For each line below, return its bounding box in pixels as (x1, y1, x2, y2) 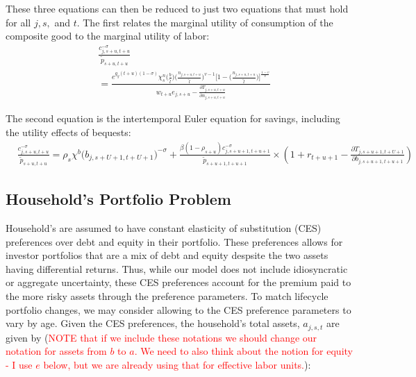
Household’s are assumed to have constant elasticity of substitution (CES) (6, 221, 322, 235)
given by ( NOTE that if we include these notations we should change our (6, 330, 317, 344)
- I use (6, 357, 33, 371)
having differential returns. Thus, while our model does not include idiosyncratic (6, 261, 348, 276)
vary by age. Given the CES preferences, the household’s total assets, (6, 316, 300, 330)
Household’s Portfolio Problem (6, 188, 231, 210)
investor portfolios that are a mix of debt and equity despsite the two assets (6, 248, 328, 262)
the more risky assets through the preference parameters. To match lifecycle (6, 288, 328, 303)
